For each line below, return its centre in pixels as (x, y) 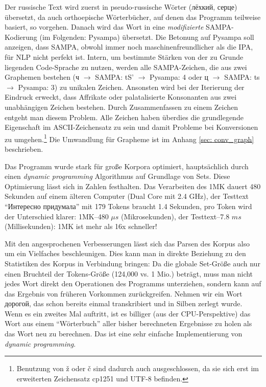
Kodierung (21, 37)
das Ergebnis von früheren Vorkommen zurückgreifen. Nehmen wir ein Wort (124, 293)
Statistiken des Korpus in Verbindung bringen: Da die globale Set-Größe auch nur (132, 263)
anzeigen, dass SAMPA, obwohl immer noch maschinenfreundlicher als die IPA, (129, 47)
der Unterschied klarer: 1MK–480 (57, 216)
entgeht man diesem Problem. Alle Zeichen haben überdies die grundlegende (124, 117)
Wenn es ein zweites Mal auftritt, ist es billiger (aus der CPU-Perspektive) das (128, 313)
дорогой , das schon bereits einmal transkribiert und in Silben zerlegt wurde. (124, 303)
